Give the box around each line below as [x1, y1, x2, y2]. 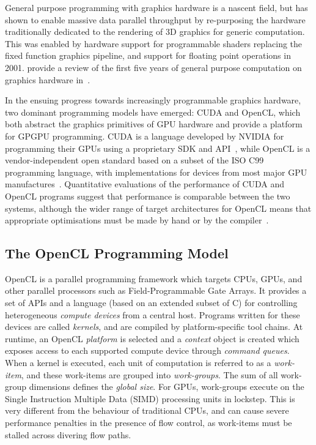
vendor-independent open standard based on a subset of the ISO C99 [5, 154, 264, 166]
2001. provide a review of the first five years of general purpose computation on [5, 61, 302, 73]
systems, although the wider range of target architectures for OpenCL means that [5, 201, 312, 214]
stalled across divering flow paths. [5, 428, 131, 441]
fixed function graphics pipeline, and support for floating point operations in [5, 49, 291, 62]
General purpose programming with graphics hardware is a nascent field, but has [5, 1, 308, 13]
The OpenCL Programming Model [5, 244, 229, 263]
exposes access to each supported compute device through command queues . [5, 344, 290, 357]
